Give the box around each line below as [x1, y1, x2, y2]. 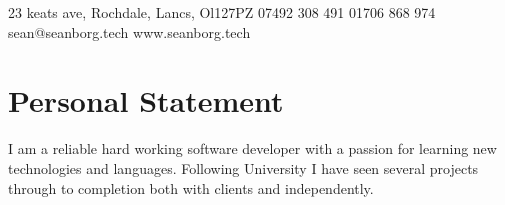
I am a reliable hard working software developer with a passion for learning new [8, 138, 497, 159]
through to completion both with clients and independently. [8, 177, 374, 198]
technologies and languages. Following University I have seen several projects [8, 157, 479, 178]
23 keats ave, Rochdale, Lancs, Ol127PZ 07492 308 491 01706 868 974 [8, 2, 436, 22]
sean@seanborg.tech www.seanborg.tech [8, 21, 251, 42]
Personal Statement [8, 80, 284, 121]
